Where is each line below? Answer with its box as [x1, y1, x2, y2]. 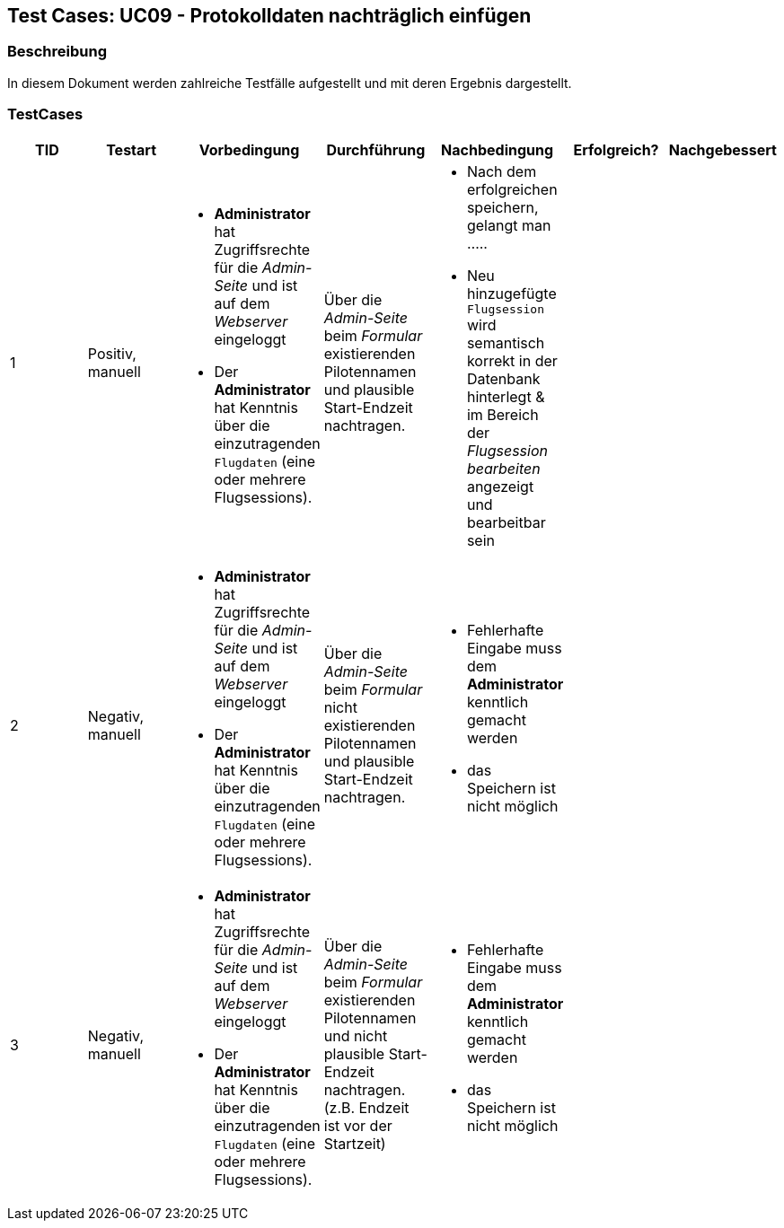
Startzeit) [323, 1134, 386, 1153]
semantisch [466, 333, 545, 352]
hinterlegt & [466, 387, 545, 406]
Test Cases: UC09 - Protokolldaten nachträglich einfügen [7, 4, 532, 27]
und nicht [323, 1026, 388, 1045]
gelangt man [466, 215, 551, 234]
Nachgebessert [668, 140, 777, 159]
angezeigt [466, 477, 534, 496]
